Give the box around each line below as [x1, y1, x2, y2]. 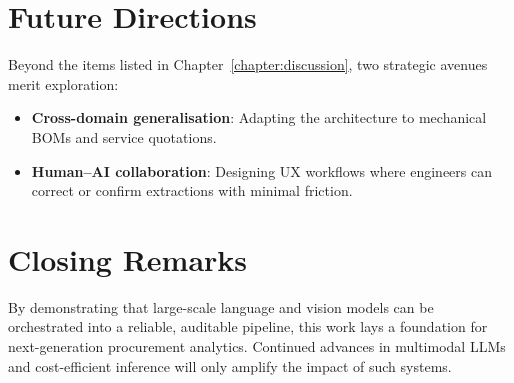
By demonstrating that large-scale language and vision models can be [8, 296, 434, 317]
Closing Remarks [8, 238, 248, 279]
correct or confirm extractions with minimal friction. [31, 180, 353, 201]
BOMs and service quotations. [31, 126, 217, 147]
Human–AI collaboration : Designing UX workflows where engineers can [31, 160, 492, 181]
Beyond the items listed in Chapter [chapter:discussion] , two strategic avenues [8, 54, 488, 75]
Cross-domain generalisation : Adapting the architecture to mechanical [31, 107, 487, 128]
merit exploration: [8, 73, 119, 94]
